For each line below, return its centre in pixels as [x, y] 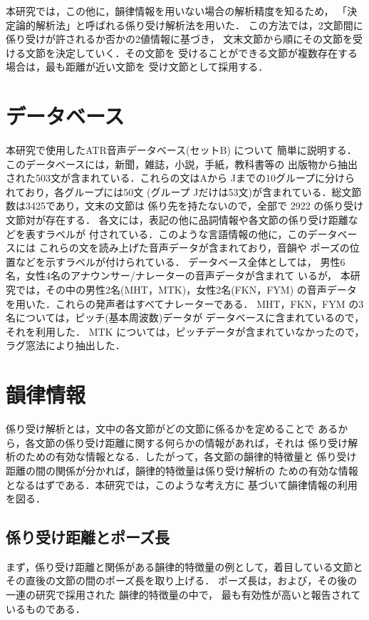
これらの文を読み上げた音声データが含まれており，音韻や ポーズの [194, 248]
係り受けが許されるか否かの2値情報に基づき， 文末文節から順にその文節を [179, 39]
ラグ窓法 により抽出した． [66, 345]
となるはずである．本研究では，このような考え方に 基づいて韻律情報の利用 [182, 484]
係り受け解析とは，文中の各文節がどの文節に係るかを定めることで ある [172, 429]
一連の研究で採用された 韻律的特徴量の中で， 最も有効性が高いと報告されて [183, 595]
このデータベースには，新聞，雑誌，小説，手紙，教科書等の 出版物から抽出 [182, 164]
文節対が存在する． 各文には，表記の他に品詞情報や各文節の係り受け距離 [177, 220]
